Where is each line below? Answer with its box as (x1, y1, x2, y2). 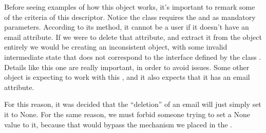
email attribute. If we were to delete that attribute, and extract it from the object (4, 31, 262, 42)
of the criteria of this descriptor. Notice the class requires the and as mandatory (4, 11, 256, 22)
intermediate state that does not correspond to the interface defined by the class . (4, 51, 261, 62)
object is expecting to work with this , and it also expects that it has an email (4, 72, 250, 82)
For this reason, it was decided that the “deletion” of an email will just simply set (4, 99, 261, 109)
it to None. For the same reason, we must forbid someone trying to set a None (4, 108, 251, 119)
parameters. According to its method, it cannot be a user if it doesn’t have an (4, 21, 249, 32)
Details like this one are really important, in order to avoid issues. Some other (4, 61, 250, 72)
